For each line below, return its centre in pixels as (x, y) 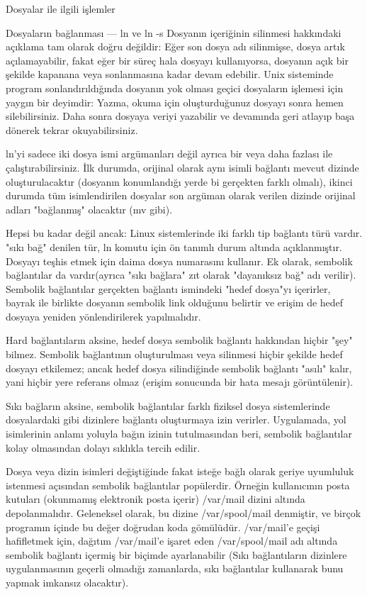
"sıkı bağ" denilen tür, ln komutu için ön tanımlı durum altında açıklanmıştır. (174, 246)
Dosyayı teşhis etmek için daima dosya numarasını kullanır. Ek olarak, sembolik (179, 261)
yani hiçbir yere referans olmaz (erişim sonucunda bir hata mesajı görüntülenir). (180, 382)
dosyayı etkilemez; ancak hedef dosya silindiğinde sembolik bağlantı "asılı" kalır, (179, 368)
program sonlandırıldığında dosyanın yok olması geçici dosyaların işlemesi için (175, 88)
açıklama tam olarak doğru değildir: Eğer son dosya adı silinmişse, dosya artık (175, 46)
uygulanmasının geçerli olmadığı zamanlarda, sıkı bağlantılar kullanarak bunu (175, 568)
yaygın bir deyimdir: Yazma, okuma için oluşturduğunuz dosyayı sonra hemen (175, 102)
